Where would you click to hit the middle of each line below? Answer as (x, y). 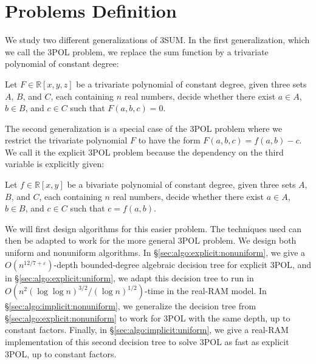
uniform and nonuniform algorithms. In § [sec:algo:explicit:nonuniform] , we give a (155, 252)
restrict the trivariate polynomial (66, 140)
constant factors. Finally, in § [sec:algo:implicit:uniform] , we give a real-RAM (147, 330)
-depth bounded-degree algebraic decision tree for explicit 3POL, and (182, 264)
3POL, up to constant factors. (61, 353)
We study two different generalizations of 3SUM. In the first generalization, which (157, 40)
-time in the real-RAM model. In (205, 291)
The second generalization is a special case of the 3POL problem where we (144, 128)
